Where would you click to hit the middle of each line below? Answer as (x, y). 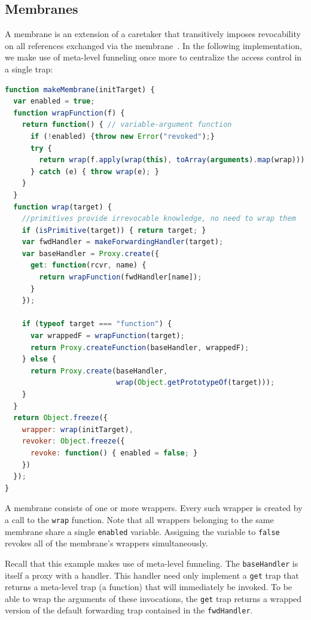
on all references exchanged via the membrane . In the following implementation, (153, 45)
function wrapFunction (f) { (69, 113)
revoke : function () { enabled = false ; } (114, 453)
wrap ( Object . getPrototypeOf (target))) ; (196, 383)
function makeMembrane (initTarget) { (80, 89)
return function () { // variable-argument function (127, 125)
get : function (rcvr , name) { (88, 265)
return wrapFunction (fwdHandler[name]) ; (121, 277)
